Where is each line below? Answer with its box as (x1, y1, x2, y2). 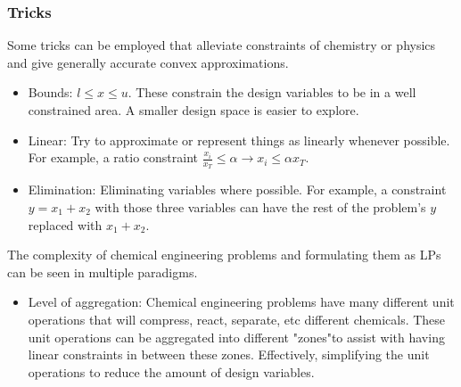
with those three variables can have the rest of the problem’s (95, 198, 426, 217)
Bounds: (28, 83, 73, 102)
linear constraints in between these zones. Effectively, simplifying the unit (28, 345, 430, 364)
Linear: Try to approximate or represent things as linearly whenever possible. (28, 130, 450, 149)
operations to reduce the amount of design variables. (28, 362, 315, 381)
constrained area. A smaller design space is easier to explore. (28, 101, 359, 119)
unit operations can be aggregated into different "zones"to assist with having (28, 327, 445, 346)
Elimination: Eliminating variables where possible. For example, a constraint (28, 180, 447, 199)
